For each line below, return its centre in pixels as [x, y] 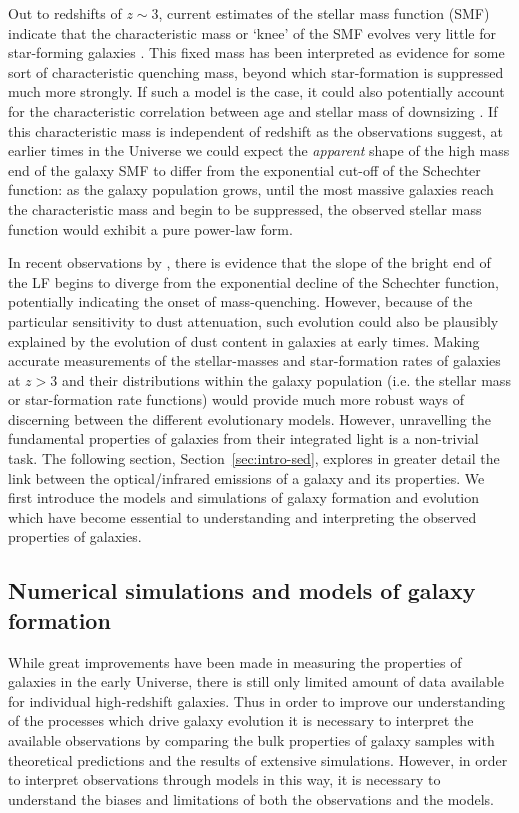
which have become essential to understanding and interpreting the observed [242, 516]
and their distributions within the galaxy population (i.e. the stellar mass [286, 379]
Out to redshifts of [65, 13]
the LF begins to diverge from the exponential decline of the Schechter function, [253, 281]
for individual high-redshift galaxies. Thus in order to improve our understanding [256, 700]
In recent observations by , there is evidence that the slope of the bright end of [249, 262]
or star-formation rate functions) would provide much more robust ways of [236, 399]
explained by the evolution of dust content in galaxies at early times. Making [244, 340]
